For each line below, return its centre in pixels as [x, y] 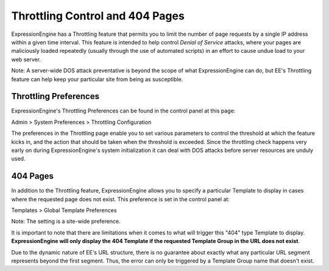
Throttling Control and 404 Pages [98, 16]
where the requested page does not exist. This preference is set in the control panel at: [120, 199]
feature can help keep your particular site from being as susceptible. [97, 79]
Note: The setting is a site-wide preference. [66, 221]
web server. [26, 59]
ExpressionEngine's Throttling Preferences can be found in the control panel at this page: [123, 111]
